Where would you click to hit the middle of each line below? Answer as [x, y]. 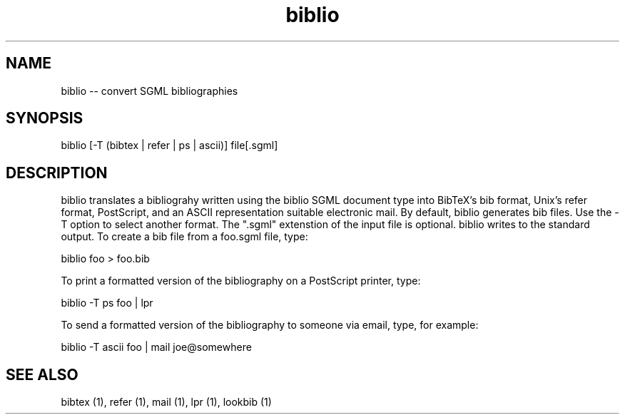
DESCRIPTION [57, 173]
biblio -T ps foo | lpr [107, 303]
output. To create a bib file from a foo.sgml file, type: [184, 237]
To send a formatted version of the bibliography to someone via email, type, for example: [270, 325]
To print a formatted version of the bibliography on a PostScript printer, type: [241, 281]
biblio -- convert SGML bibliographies [149, 91]
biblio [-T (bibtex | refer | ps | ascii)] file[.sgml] [169, 145]
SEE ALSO [42, 374]
